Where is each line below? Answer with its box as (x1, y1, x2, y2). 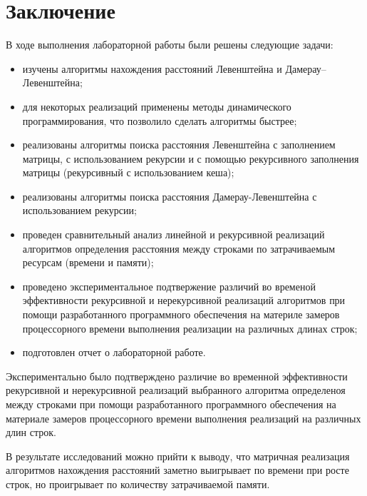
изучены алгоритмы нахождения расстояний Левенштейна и (22, 61, 282, 76)
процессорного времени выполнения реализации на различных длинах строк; (22, 320, 358, 335)
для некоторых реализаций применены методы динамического (22, 98, 291, 113)
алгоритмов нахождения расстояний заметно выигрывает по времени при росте (6, 462, 349, 477)
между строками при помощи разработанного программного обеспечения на (6, 397, 336, 411)
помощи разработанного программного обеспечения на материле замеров (22, 307, 340, 322)
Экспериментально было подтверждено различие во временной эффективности (6, 368, 348, 383)
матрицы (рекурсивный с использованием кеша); (22, 165, 234, 180)
